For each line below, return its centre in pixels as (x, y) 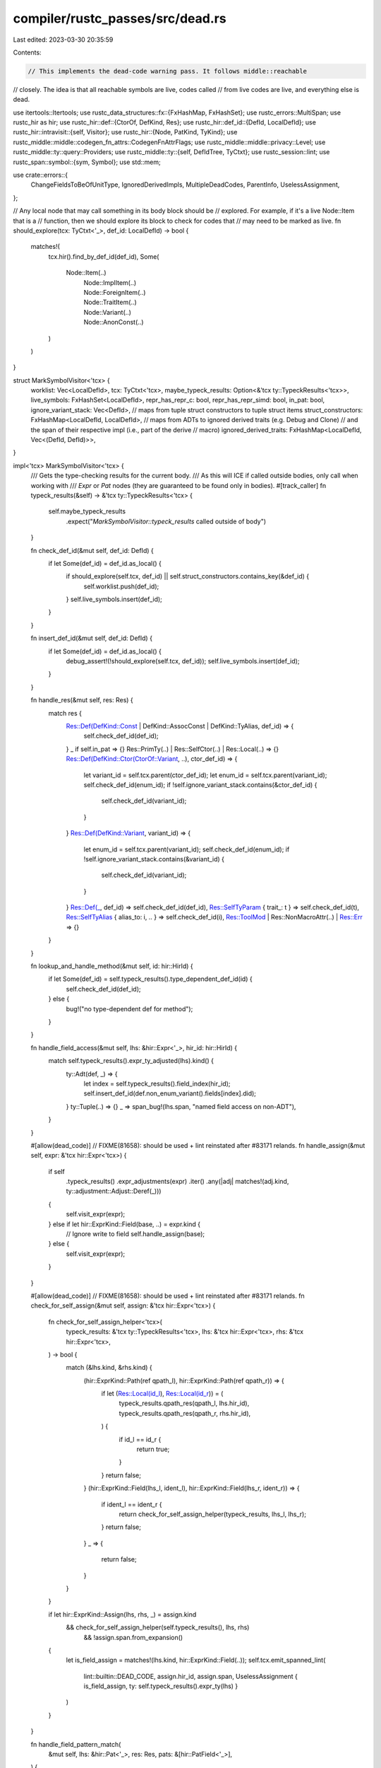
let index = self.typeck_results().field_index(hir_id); (157, 1083)
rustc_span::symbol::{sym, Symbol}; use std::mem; (87, 162)
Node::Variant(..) (108, 312)
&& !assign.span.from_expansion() (133, 1637)
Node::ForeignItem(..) (115, 292)
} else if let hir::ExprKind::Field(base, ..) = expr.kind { (125, 1224)
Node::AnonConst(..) (114, 322)
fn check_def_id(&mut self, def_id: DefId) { (92, 550)
